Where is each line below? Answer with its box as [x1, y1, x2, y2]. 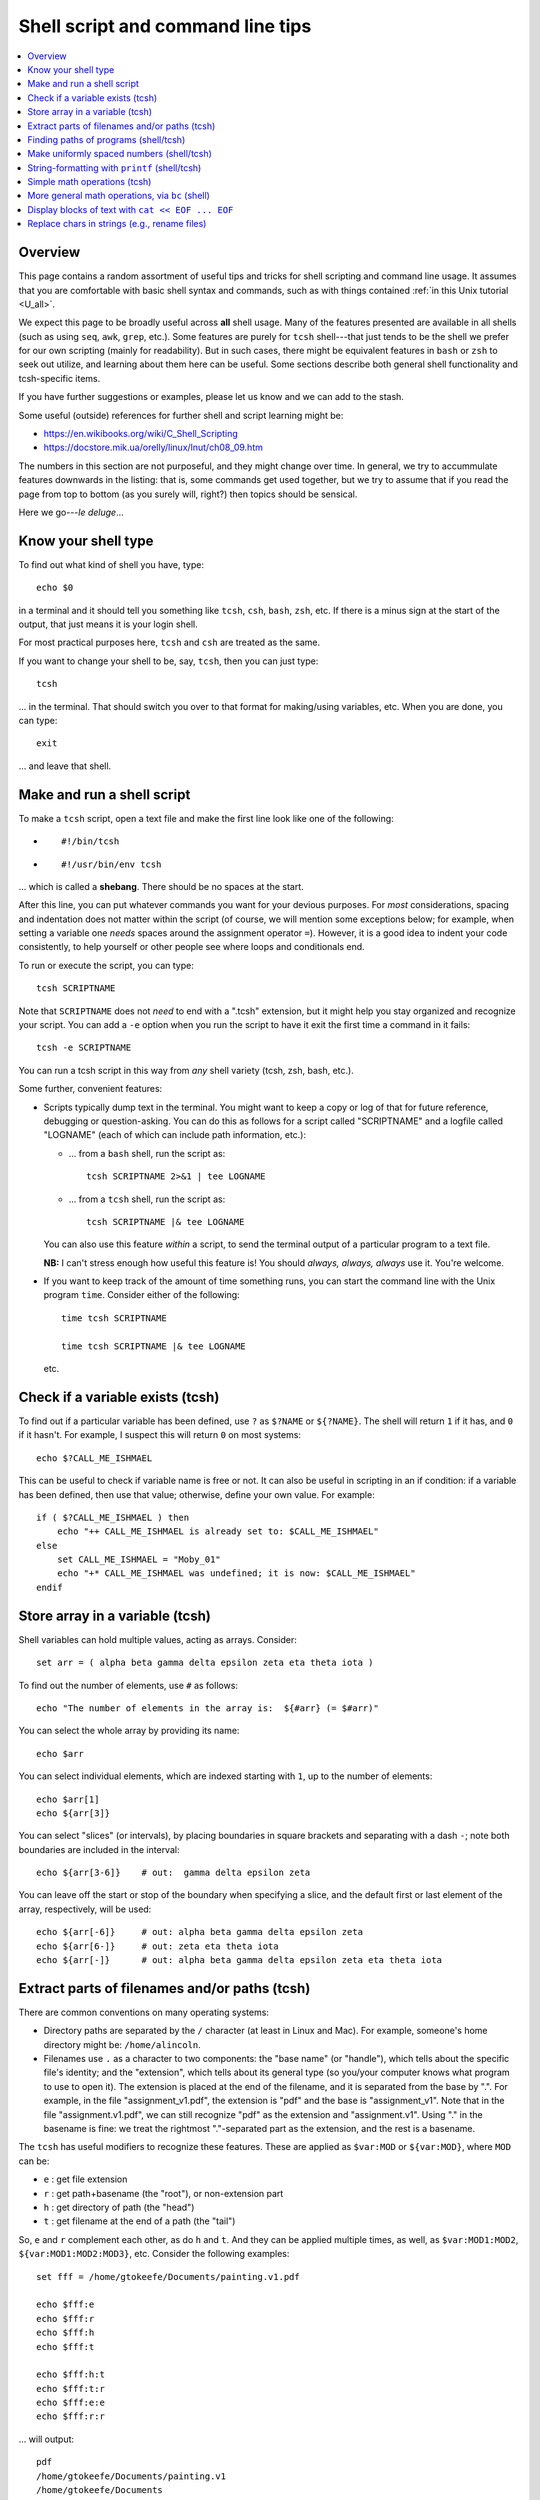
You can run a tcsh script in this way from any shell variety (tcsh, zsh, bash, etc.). [18, 1064, 354, 1076]
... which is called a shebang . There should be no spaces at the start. [18, 880, 304, 892]
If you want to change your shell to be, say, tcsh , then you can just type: [18, 655, 319, 667]
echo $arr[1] [36, 1793, 100, 1805]
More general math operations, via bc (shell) [27, 190, 210, 202]
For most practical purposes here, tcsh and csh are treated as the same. [18, 636, 320, 649]
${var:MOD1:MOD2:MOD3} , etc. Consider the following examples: [18, 2248, 290, 2260]
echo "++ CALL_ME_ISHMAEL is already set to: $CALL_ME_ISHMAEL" [56, 1526, 379, 1537]
